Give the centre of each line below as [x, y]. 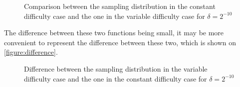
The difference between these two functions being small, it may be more [114, 33]
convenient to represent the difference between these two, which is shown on [120, 42]
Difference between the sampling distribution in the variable [116, 68]
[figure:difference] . [31, 52]
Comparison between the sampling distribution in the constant [120, 6]
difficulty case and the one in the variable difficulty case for [115, 16]
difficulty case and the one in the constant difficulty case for [116, 78]
